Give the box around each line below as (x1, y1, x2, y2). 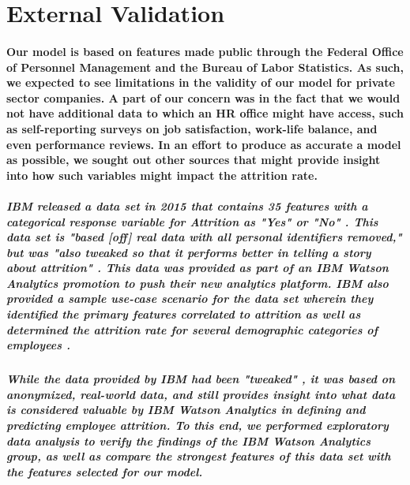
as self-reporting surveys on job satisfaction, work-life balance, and (6, 120, 378, 136)
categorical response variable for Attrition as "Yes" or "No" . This (6, 213, 378, 229)
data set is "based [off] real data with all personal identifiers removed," (6, 229, 402, 245)
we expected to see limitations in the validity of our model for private (6, 74, 395, 91)
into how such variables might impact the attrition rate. (6, 166, 318, 183)
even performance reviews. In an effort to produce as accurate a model (6, 136, 401, 152)
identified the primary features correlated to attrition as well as (6, 306, 361, 323)
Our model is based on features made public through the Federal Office (6, 43, 404, 59)
